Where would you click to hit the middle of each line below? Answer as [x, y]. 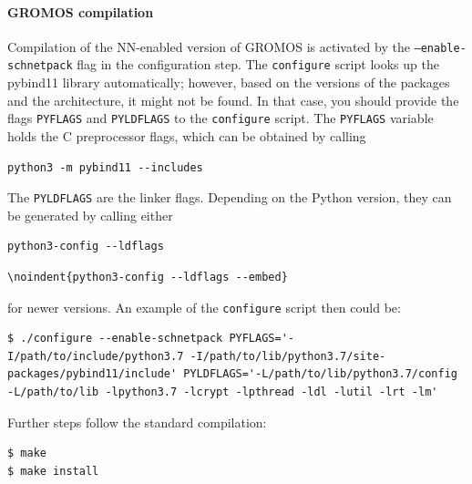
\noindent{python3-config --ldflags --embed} [148, 277]
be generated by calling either [90, 215]
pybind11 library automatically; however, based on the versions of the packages [229, 82]
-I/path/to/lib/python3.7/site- [288, 356]
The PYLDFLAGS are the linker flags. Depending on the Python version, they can [230, 197]
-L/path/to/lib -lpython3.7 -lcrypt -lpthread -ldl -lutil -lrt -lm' [223, 392]
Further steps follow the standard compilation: [137, 422]
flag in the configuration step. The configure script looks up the [258, 64]
